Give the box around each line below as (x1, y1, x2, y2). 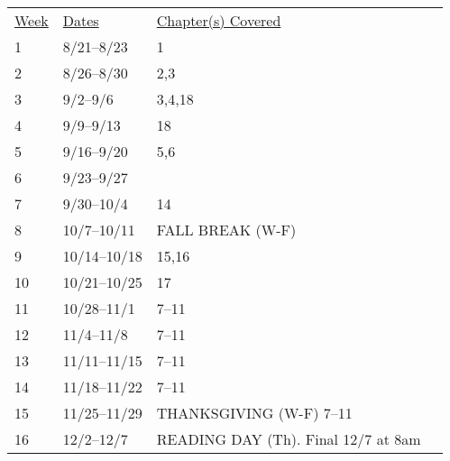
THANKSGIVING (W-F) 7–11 (156, 402, 353, 423)
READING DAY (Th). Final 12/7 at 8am (156, 429, 421, 449)
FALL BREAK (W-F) (156, 219, 297, 240)
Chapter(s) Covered (156, 10, 281, 31)
